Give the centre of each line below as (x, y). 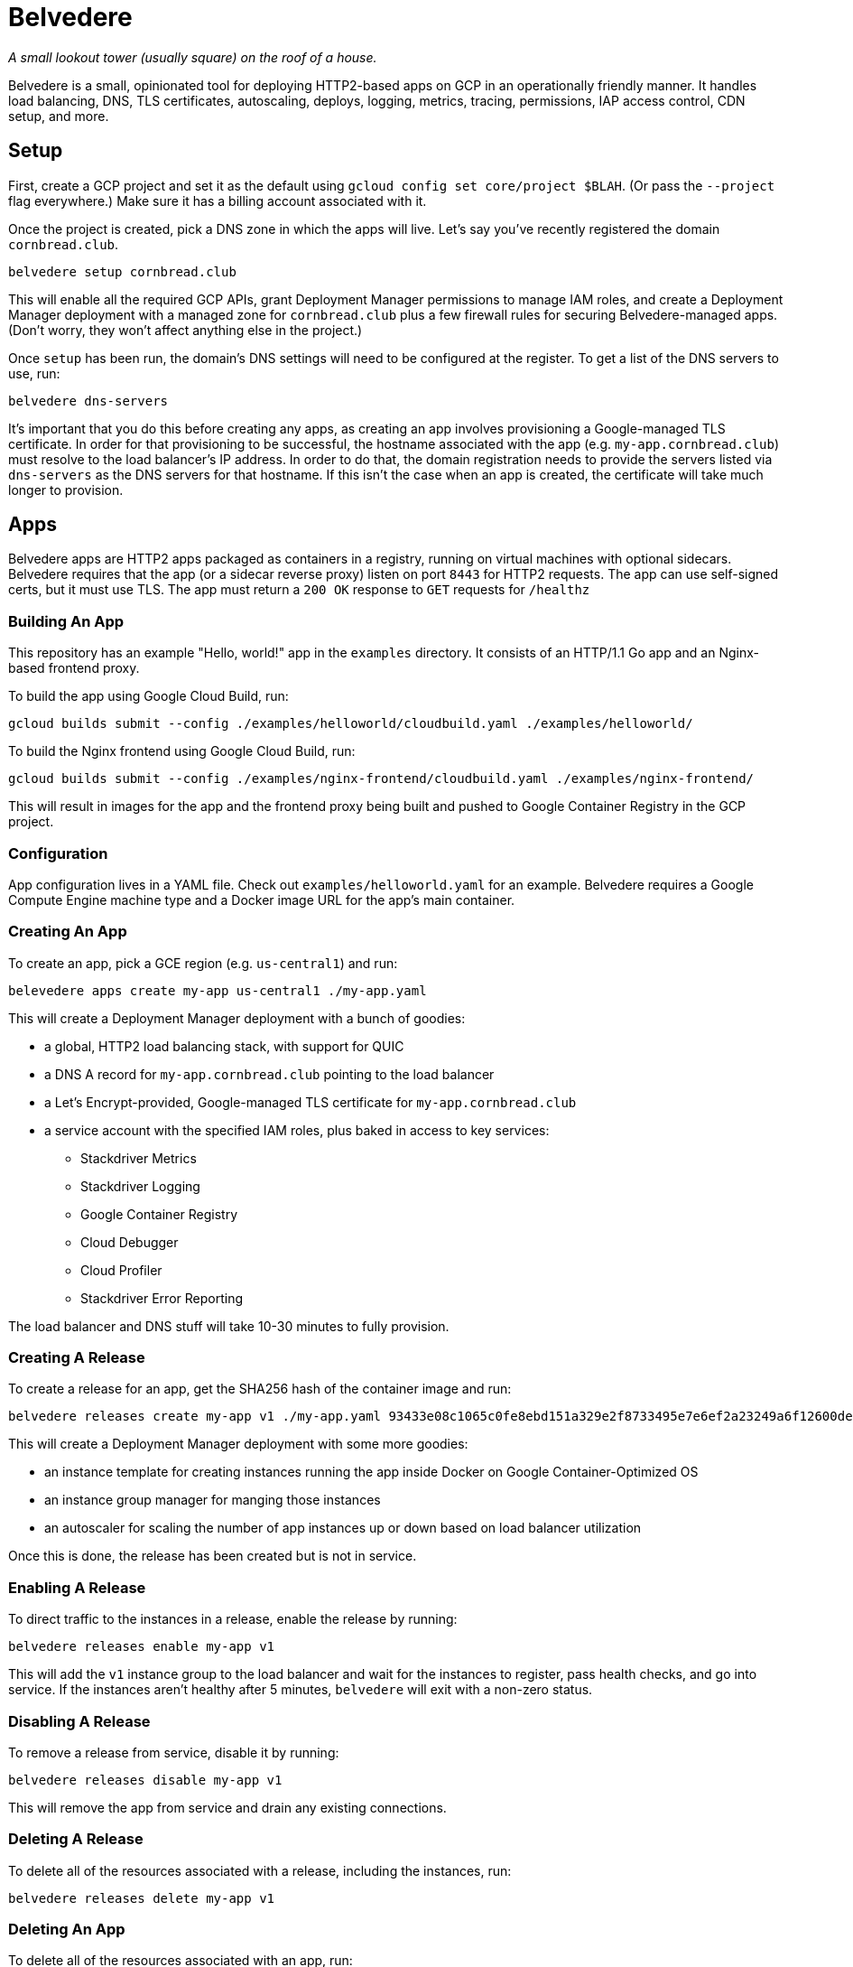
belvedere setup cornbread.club (122, 271)
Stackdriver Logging (140, 1186)
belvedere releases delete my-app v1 (142, 1898)
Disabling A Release (79, 1721)
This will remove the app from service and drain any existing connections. (227, 1807)
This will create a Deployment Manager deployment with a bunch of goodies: (237, 1018)
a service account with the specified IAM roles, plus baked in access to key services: (297, 1130)
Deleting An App (67, 1930)
